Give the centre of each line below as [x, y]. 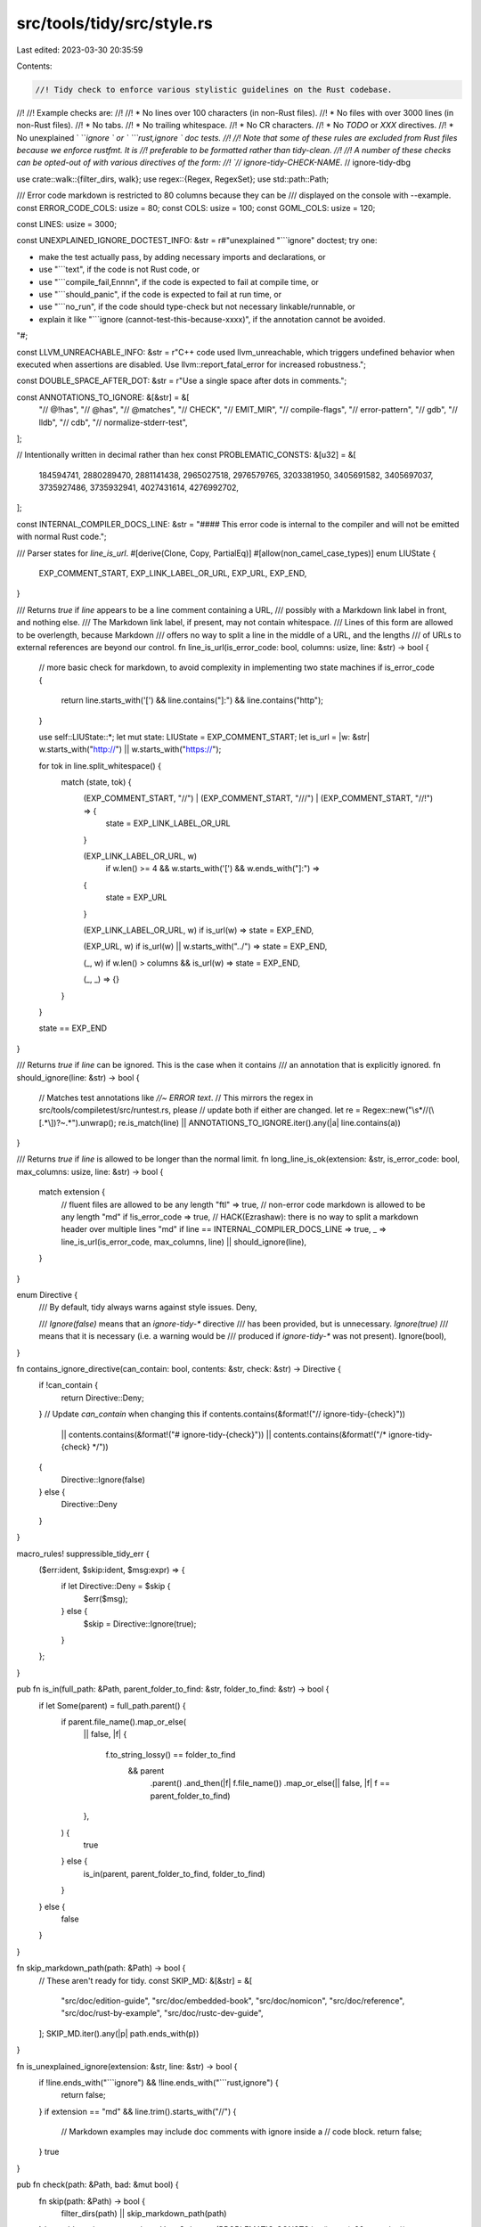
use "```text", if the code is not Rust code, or [119, 269]
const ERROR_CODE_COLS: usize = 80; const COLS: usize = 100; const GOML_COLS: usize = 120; [196, 208]
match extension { [72, 1192]
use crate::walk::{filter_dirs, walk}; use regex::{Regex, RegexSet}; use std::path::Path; [173, 179]
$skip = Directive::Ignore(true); [140, 1623]
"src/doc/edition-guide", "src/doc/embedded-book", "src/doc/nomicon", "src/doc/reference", [233, 2001]
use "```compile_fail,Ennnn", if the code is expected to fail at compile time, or [179, 281]
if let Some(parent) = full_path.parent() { [112, 1705]
